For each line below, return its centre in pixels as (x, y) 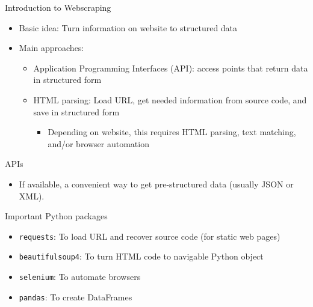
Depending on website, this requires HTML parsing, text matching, (172, 132)
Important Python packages (56, 216)
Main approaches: (51, 48)
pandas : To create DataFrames (76, 296)
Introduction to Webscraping (58, 7)
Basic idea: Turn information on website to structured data (128, 27)
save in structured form (76, 111)
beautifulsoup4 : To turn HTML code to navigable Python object (141, 256)
